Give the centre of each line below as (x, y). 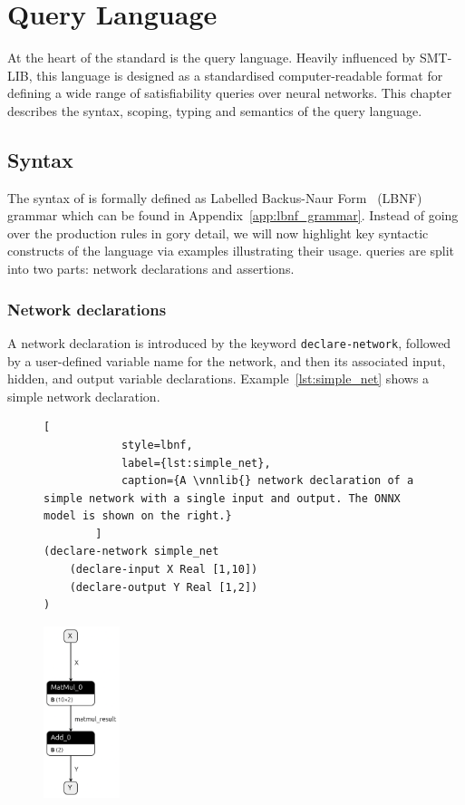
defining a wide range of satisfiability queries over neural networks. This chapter (230, 93)
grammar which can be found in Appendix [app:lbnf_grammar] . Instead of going (233, 215)
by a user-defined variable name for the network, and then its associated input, (227, 360)
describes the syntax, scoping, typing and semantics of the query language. (215, 110)
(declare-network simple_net (131, 552)
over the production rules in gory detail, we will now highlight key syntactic (218, 233)
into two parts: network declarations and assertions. (151, 269)
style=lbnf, (157, 445)
